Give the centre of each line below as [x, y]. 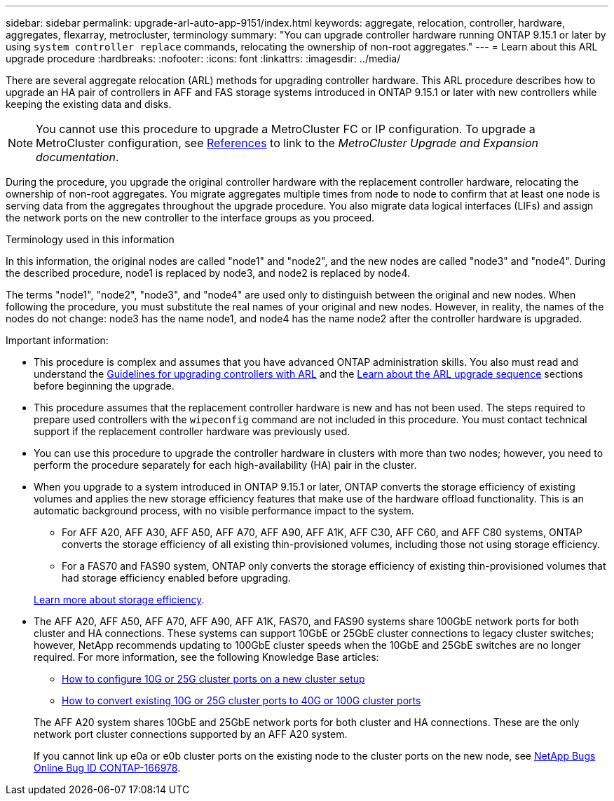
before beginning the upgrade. [104, 386]
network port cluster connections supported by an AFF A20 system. [191, 734]
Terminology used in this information [90, 239]
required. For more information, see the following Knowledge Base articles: [206, 657]
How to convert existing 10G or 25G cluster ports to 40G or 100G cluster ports [241, 700]
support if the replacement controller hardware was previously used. [192, 431]
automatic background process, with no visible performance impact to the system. [224, 511]
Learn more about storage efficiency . [119, 600]
